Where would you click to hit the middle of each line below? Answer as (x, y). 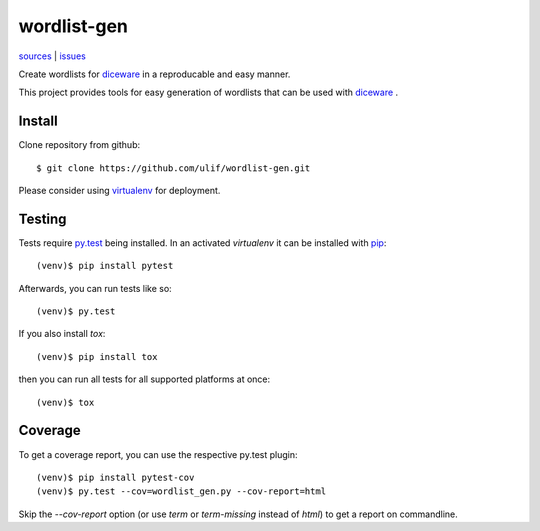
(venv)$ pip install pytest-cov (115, 477)
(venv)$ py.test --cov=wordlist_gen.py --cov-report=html (181, 491)
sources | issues (52, 56)
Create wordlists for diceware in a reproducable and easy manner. (154, 74)
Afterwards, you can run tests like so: (95, 288)
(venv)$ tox (65, 402)
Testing (42, 218)
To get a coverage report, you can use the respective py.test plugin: (158, 454)
